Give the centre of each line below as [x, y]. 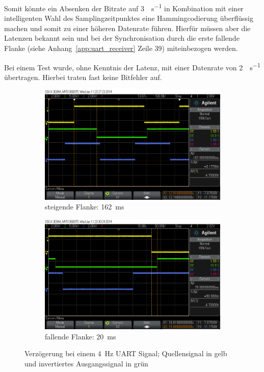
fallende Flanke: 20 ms [81, 336]
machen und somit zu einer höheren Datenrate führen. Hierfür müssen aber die [127, 28]
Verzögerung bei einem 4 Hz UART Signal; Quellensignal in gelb [126, 353]
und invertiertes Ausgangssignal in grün [86, 363]
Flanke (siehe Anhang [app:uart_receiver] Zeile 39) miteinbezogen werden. [121, 48]
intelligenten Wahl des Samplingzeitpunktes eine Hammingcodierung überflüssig [129, 18]
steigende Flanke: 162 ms [85, 207]
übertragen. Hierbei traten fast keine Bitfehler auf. [83, 77]
